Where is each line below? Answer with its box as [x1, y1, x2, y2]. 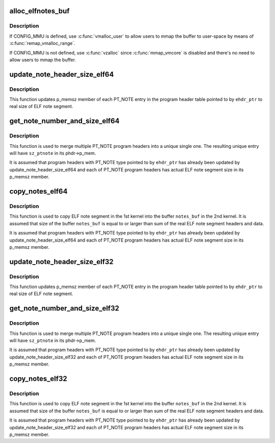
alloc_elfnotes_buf [9, 7, 70, 15]
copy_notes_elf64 [9, 187, 68, 196]
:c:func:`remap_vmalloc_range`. [9, 40, 76, 46]
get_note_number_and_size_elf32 [9, 304, 120, 313]
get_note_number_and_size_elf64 [9, 117, 120, 125]
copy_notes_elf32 [9, 375, 67, 383]
